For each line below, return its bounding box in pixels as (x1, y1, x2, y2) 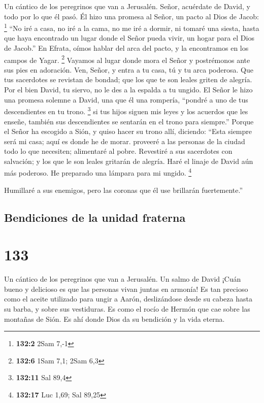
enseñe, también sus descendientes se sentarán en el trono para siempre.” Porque (4, 116, 254, 126)
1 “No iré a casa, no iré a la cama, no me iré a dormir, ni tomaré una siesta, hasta (4, 21, 259, 33)
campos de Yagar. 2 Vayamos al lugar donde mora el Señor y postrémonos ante (4, 53, 250, 65)
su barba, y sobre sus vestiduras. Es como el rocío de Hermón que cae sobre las (4, 304, 250, 314)
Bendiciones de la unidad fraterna (4, 209, 186, 225)
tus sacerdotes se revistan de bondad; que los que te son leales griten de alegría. (4, 74, 252, 85)
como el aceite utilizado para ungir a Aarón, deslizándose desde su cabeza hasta (4, 293, 252, 304)
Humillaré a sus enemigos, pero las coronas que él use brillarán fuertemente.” (4, 184, 243, 195)
